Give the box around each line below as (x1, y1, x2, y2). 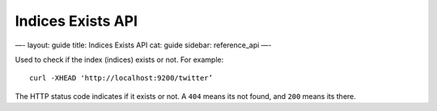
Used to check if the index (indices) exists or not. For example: (15, 55, 224, 64)
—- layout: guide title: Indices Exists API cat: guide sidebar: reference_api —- (15, 40, 272, 50)
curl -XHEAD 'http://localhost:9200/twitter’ (29, 73, 214, 83)
